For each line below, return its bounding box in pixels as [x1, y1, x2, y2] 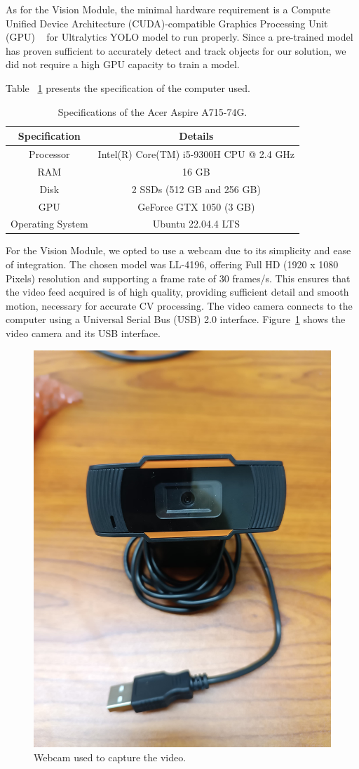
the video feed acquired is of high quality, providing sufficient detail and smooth [6, 284, 349, 299]
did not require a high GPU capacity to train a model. [6, 57, 240, 72]
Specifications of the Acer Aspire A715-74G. [57, 104, 248, 119]
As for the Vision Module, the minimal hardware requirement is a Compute [6, 2, 331, 16]
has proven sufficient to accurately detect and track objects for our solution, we [6, 43, 346, 58]
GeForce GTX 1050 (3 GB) [137, 199, 255, 213]
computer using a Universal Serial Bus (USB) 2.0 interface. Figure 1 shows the [6, 312, 346, 327]
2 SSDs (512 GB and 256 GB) [131, 181, 261, 196]
